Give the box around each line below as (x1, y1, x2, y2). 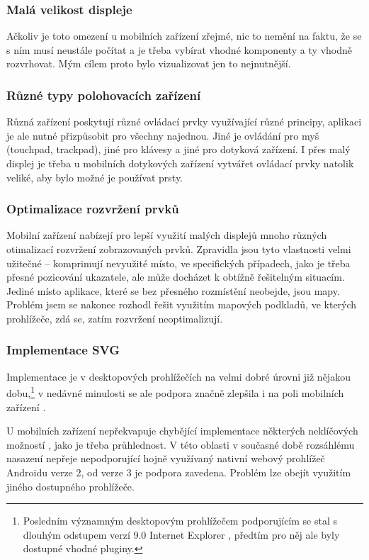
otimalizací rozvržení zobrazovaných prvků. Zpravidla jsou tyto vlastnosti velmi (6, 242, 351, 256)
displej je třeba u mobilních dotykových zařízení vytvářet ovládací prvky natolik (6, 156, 354, 170)
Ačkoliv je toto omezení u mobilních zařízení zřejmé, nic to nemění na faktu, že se (6, 28, 362, 43)
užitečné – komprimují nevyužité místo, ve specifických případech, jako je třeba (6, 255, 351, 270)
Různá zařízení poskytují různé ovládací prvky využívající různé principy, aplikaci (6, 114, 362, 129)
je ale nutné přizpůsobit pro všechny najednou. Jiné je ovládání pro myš (6, 128, 319, 142)
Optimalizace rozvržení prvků (6, 200, 179, 218)
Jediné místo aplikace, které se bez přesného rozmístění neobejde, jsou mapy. (6, 283, 340, 298)
